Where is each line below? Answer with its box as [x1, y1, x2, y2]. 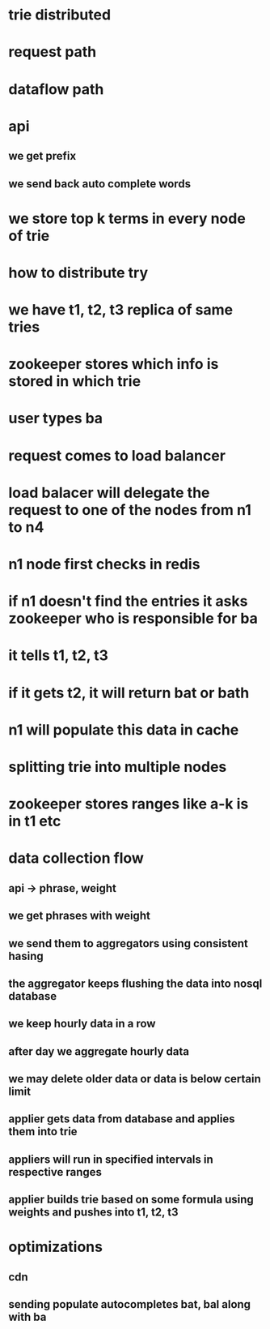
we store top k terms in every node [8, 209, 247, 228]
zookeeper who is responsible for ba [8, 610, 259, 628]
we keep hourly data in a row [8, 1017, 156, 1031]
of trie [8, 226, 50, 245]
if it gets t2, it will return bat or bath [8, 684, 250, 702]
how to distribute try [8, 264, 149, 281]
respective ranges [8, 1165, 103, 1179]
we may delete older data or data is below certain [8, 1072, 261, 1086]
